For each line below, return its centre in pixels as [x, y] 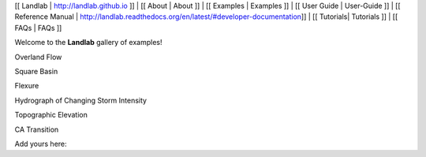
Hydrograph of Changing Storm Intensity [81, 100]
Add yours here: [41, 144]
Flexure [27, 86]
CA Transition [37, 129]
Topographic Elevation [51, 115]
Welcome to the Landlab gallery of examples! [88, 43]
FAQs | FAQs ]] [38, 28]
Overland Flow [38, 57]
